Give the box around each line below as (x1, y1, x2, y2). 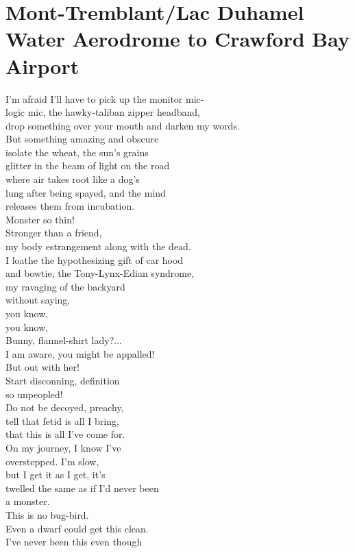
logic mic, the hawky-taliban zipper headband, (5, 105, 200, 119)
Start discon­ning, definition (5, 373, 120, 387)
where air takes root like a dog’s (5, 172, 140, 186)
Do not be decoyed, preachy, (5, 400, 124, 415)
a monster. (5, 494, 50, 508)
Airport (5, 51, 79, 79)
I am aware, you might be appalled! (5, 346, 155, 360)
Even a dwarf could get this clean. (5, 521, 149, 535)
